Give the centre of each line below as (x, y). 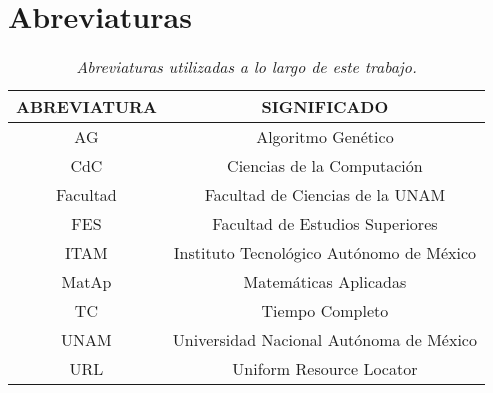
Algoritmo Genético (325, 137)
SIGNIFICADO (325, 107)
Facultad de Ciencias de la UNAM (325, 195)
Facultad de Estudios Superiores (325, 224)
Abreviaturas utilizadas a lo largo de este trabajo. (246, 67)
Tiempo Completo (325, 311)
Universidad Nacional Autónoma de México (324, 340)
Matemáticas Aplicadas (325, 282)
